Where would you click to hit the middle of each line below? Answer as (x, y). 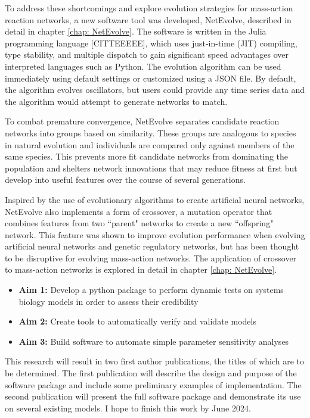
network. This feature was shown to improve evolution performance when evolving (155, 234)
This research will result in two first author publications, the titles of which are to (154, 361)
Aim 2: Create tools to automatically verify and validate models (137, 321)
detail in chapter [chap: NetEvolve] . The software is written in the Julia (136, 31)
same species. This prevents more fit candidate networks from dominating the (147, 156)
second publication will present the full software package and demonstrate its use (153, 396)
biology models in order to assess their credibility (108, 301)
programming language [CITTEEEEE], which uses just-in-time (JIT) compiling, (151, 43)
